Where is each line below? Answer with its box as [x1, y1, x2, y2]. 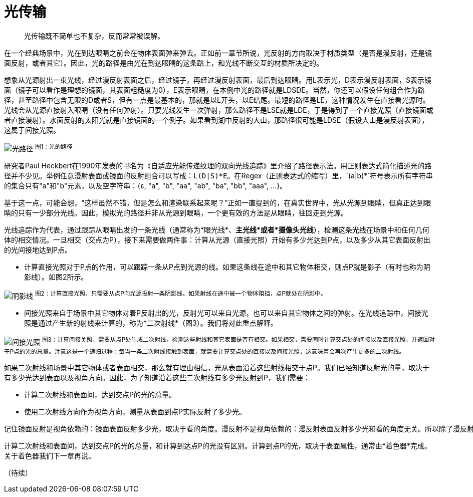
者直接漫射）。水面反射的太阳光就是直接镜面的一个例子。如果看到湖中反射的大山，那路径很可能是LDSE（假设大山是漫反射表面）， [4, 115, 429, 124]
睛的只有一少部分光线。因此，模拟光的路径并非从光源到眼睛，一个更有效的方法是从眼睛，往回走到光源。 [4, 208, 348, 217]
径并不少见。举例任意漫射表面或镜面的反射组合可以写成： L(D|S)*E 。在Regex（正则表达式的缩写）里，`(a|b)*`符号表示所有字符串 [4, 171, 433, 180]
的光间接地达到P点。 [4, 245, 72, 255]
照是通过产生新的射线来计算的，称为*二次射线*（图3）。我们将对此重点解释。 [24, 319, 278, 328]
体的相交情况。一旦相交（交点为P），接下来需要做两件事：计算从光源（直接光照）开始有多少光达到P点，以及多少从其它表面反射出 [4, 235, 430, 244]
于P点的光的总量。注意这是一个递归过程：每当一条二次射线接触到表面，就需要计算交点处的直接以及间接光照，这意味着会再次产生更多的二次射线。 [4, 348, 405, 355]
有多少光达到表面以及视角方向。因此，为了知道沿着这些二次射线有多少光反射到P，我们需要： [4, 373, 310, 382]
